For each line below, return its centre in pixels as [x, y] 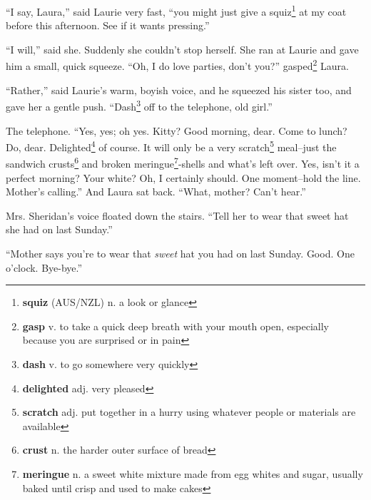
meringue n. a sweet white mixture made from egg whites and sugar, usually [193, 473]
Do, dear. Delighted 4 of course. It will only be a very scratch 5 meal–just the [171, 146]
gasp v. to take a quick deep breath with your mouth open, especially [176, 326]
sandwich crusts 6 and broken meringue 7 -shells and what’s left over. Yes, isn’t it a [183, 163]
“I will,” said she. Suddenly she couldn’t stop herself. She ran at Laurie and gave [182, 49]
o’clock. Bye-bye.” [44, 267]
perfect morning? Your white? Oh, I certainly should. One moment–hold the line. [183, 177]
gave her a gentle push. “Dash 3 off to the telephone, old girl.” [139, 105]
